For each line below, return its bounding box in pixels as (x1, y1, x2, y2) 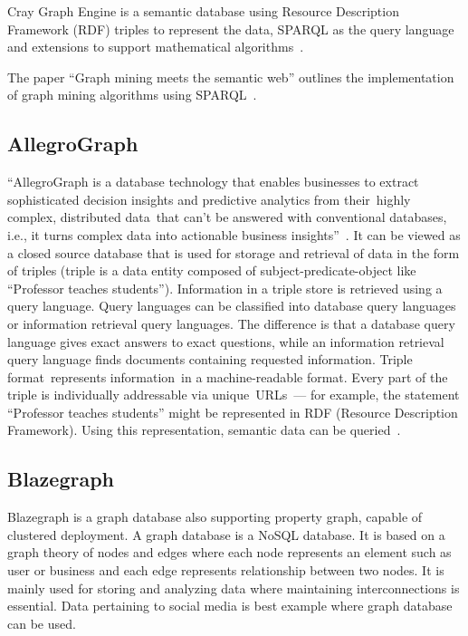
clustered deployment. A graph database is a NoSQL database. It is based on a (7, 525, 445, 544)
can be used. (7, 613, 76, 632)
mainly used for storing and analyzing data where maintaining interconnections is (7, 578, 460, 597)
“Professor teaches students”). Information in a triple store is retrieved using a (7, 278, 443, 297)
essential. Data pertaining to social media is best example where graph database (7, 596, 453, 615)
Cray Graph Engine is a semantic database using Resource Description (7, 2, 399, 20)
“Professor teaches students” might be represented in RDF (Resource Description (7, 402, 458, 421)
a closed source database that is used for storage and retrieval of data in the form (7, 243, 460, 262)
